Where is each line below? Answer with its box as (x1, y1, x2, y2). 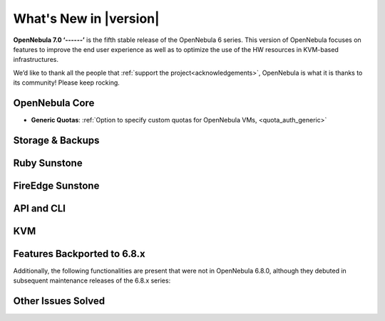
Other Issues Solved (13, 295, 106, 307)
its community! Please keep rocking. (13, 78, 120, 87)
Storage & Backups (13, 134, 100, 146)
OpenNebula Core (13, 97, 95, 109)
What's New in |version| (13, 11, 160, 26)
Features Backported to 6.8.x (13, 248, 145, 260)
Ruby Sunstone (13, 157, 83, 169)
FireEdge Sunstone (13, 179, 100, 191)
